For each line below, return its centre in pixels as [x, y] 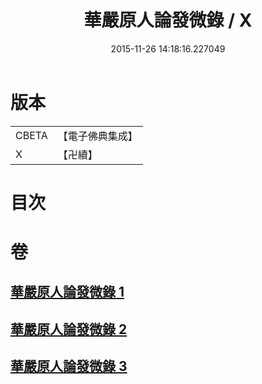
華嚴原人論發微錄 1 [67, 292]
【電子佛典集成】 [97, 136]
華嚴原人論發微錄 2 [69, 329]
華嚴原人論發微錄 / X [168, 20]
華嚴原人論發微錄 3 [69, 366]
